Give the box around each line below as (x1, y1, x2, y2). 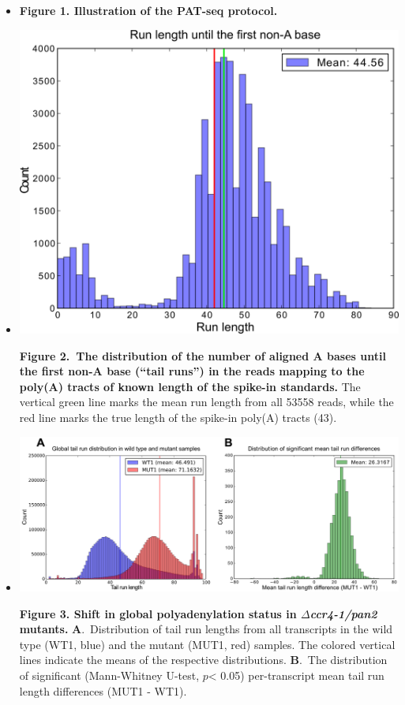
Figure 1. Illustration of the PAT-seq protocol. (19, 2, 278, 18)
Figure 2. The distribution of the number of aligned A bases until (19, 347, 386, 364)
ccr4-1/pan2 (309, 605, 377, 621)
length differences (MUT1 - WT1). (19, 682, 187, 699)
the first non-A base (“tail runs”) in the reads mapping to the (19, 363, 365, 379)
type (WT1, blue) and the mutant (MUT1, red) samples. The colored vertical (19, 636, 396, 652)
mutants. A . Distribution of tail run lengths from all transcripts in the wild (19, 621, 393, 637)
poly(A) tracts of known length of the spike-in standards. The (19, 378, 361, 394)
